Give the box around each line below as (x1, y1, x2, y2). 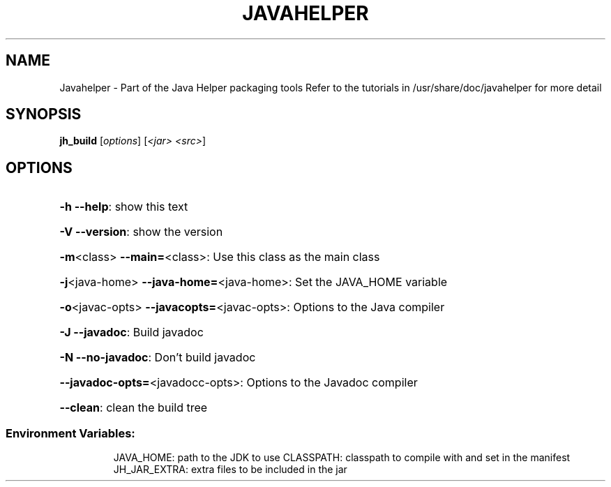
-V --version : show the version (59, 225, 223, 239)
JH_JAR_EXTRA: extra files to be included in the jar (113, 463, 347, 476)
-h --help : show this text (59, 200, 188, 214)
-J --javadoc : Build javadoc (59, 325, 204, 340)
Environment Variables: (6, 426, 135, 440)
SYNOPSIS (6, 105, 82, 123)
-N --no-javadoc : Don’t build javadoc (59, 350, 256, 365)
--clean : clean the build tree (59, 400, 208, 415)
